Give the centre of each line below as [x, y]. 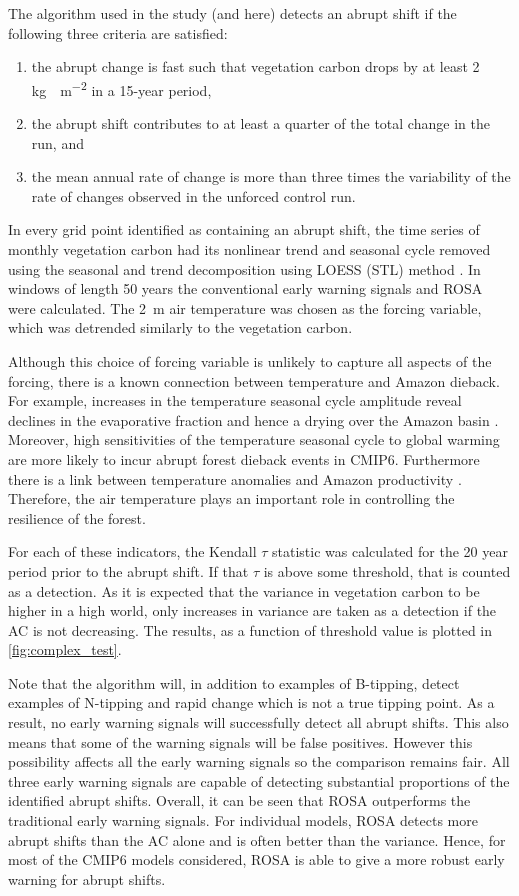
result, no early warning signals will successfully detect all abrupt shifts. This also [258, 722]
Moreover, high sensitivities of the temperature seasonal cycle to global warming [254, 439]
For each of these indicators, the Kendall [132, 551]
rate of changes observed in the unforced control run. [193, 195]
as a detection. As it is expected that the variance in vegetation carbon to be [244, 590]
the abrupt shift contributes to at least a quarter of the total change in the [260, 123]
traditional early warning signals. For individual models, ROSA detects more [243, 820]
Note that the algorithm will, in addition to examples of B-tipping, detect [234, 682]
